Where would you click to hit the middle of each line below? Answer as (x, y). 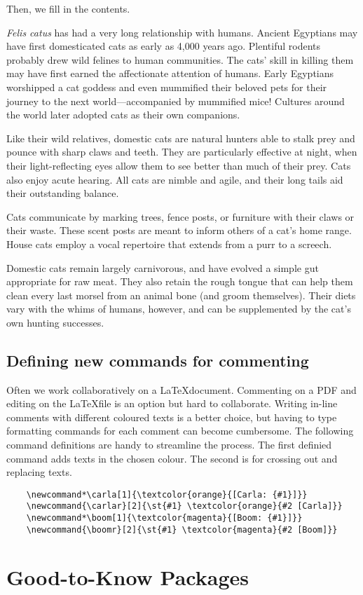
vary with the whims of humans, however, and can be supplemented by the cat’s (179, 309)
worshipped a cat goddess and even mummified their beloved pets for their (167, 87)
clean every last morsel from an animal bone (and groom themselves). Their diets (181, 295)
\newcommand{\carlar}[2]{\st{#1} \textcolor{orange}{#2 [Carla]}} (184, 506)
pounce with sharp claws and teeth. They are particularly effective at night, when (182, 152)
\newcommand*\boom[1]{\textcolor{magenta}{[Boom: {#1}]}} (164, 518)
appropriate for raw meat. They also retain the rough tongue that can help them (180, 281)
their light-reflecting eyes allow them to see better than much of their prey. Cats (179, 165)
